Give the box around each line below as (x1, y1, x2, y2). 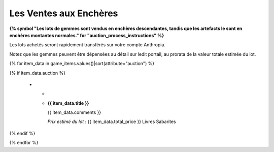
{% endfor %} (9, 140, 39, 146)
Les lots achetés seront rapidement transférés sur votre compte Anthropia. (9, 42, 166, 48)
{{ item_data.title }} (47, 100, 89, 106)
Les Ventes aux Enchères (9, 8, 118, 19)
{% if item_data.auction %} (9, 70, 66, 76)
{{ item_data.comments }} (47, 109, 101, 115)
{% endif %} (9, 130, 36, 136)
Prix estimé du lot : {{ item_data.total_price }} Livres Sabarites (47, 118, 176, 125)
